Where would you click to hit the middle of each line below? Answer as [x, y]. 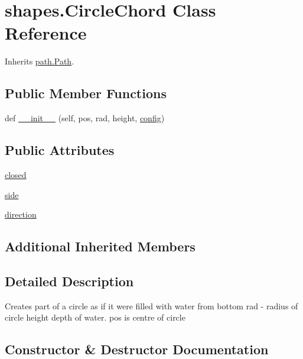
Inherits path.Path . [40, 61]
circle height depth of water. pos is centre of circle [95, 317]
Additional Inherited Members [100, 246]
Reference [46, 33]
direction [21, 214]
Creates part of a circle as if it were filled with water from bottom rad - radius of [151, 305]
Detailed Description [69, 281]
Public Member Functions [86, 93]
